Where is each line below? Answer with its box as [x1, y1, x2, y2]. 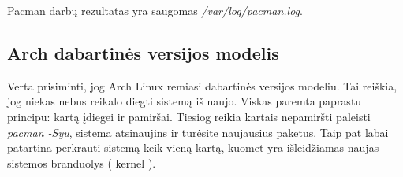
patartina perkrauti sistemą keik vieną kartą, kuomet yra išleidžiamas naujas [7, 139, 379, 156]
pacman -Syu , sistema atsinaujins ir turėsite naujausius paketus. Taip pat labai [7, 124, 389, 140]
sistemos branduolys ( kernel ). [7, 154, 156, 171]
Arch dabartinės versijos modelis [7, 40, 279, 65]
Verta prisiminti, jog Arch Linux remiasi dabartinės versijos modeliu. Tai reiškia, [7, 77, 397, 94]
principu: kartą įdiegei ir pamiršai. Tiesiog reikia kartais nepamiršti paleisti [7, 108, 371, 124]
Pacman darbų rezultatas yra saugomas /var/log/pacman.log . [7, 2, 303, 18]
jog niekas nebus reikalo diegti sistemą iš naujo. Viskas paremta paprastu [7, 93, 362, 109]
